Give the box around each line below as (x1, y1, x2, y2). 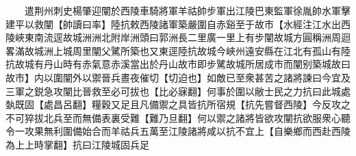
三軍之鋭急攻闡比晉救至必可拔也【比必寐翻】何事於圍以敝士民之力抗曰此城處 (5, 83, 351, 98)
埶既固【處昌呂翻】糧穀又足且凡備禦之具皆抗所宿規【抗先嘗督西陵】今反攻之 (5, 97, 351, 112)
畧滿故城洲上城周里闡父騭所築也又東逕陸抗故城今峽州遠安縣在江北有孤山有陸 (5, 43, 351, 57)
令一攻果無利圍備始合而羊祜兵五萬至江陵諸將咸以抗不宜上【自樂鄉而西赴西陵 (5, 124, 351, 138)
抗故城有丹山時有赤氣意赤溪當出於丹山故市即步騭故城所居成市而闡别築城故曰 (5, 57, 351, 71)
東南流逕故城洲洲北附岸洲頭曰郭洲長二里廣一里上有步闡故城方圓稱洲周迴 (24, 30, 351, 44)
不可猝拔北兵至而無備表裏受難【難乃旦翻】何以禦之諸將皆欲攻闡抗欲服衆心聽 (5, 110, 351, 125)
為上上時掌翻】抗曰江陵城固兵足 (5, 137, 149, 151)
